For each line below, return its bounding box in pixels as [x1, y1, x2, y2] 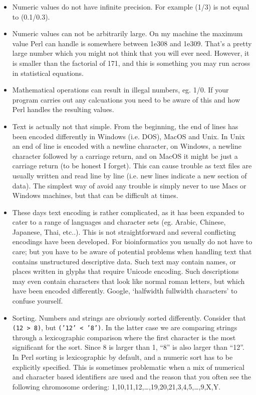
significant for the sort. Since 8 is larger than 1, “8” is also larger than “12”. [12, 342, 244, 352]
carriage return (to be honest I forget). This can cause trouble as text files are [12, 160, 252, 171]
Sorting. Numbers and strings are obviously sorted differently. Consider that [12, 312, 246, 323]
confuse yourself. [12, 295, 63, 306]
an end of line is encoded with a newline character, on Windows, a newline [12, 141, 241, 151]
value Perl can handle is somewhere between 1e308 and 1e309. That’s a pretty [12, 38, 252, 48]
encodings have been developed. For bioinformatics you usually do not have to [12, 236, 252, 247]
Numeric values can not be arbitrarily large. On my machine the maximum [12, 28, 243, 39]
